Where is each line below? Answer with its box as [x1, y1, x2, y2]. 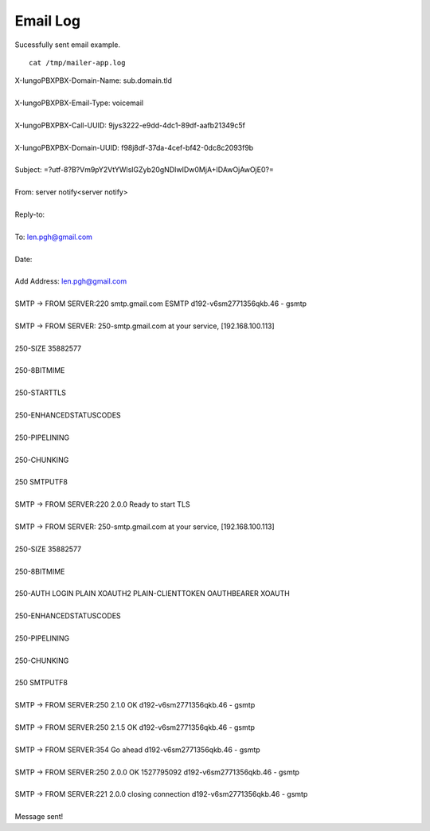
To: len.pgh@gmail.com [14, 232, 93, 241]
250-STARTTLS [14, 388, 67, 398]
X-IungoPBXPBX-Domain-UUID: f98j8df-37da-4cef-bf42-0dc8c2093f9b [14, 143, 254, 152]
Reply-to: [14, 210, 45, 219]
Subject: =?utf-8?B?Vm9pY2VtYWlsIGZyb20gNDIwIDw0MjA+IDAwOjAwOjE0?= [14, 165, 274, 174]
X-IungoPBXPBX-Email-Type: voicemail [14, 98, 143, 108]
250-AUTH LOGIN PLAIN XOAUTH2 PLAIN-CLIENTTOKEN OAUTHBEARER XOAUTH [14, 589, 290, 598]
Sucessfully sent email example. [14, 40, 121, 49]
